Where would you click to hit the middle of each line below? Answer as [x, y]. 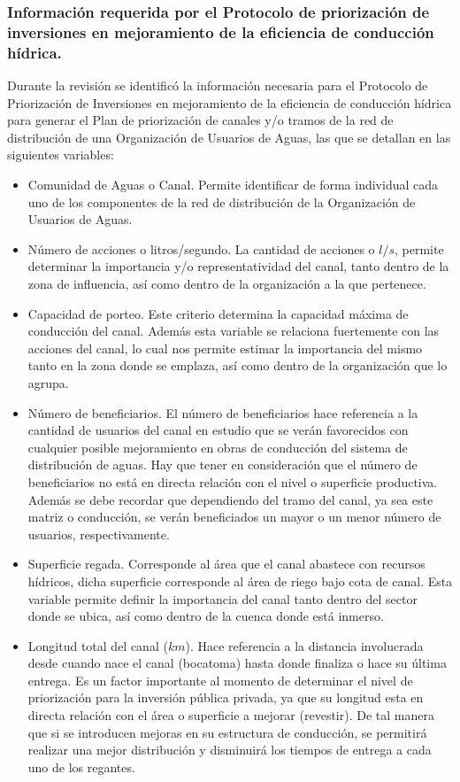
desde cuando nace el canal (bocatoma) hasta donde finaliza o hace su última [237, 663]
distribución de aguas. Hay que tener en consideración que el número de [222, 465]
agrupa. [48, 382]
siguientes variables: [61, 155]
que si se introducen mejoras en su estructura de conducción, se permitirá [227, 732]
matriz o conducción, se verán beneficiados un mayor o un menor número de [234, 517]
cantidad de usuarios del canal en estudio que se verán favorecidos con [218, 430]
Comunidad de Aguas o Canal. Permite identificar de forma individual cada [233, 185]
